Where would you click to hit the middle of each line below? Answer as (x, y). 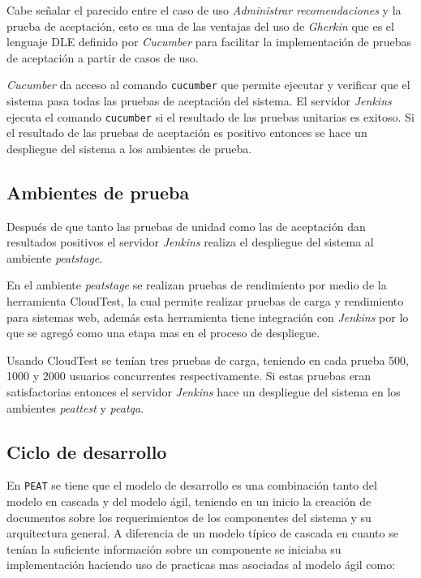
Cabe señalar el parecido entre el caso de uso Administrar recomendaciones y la (204, 10)
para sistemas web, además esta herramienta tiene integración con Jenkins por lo (208, 317)
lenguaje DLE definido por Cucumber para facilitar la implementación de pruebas (209, 42)
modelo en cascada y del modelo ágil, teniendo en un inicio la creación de (189, 501)
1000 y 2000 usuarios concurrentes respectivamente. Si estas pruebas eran (189, 376)
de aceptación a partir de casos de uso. (103, 57)
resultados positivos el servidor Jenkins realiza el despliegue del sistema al (190, 242)
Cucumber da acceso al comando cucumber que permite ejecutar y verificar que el (208, 85)
